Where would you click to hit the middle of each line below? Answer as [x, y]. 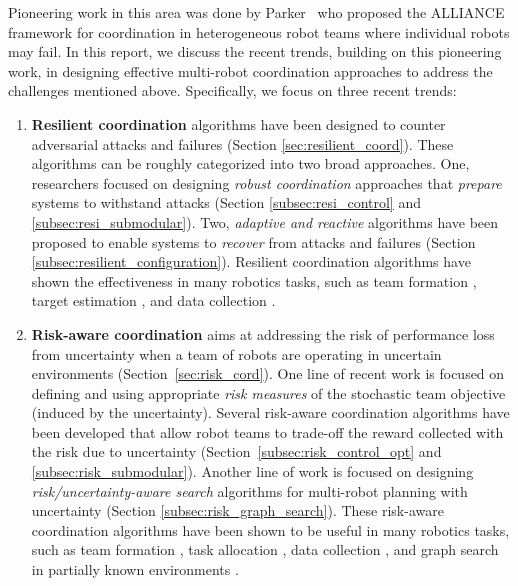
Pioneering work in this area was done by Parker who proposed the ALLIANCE [256, 12]
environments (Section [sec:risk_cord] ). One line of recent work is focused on [268, 373]
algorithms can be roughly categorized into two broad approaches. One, [250, 163]
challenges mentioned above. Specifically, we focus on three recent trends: [232, 90]
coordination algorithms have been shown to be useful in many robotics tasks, [270, 529]
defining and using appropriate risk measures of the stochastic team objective [268, 392]
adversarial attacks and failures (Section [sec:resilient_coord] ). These [242, 143]
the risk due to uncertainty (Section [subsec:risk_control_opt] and [236, 451]
